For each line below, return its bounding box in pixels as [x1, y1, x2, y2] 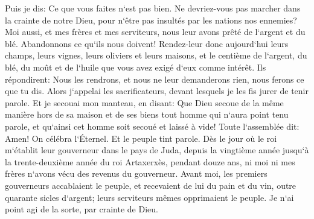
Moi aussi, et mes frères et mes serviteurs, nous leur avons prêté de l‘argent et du [5, 25, 306, 38]
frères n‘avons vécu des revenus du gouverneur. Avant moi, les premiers [5, 167, 268, 180]
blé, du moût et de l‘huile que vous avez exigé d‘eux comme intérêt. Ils [5, 60, 266, 73]
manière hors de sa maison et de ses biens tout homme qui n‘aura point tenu [5, 108, 289, 121]
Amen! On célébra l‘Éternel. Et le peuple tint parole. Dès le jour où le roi [5, 132, 277, 144]
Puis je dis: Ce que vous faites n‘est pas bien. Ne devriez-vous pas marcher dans [5, 2, 301, 14]
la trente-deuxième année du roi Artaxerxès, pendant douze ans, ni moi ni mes [5, 155, 295, 168]
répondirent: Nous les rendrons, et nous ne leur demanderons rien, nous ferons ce [5, 72, 304, 85]
